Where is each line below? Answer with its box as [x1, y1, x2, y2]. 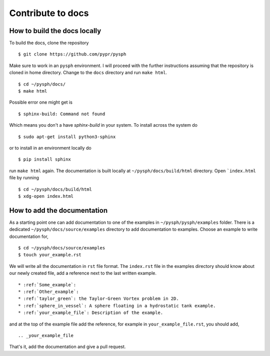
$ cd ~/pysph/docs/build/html [18, 186, 92, 192]
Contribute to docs [9, 8, 89, 19]
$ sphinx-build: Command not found [18, 111, 105, 117]
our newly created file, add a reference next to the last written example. [9, 270, 157, 276]
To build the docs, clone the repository [9, 40, 89, 46]
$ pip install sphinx [18, 157, 71, 162]
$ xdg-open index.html [18, 193, 74, 199]
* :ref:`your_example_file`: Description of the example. [18, 310, 163, 315]
